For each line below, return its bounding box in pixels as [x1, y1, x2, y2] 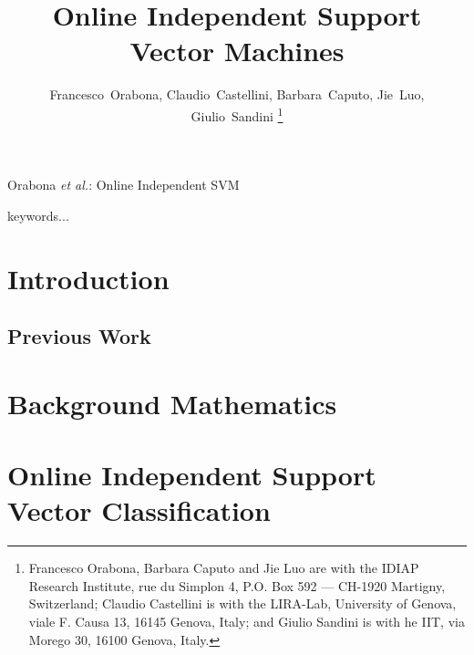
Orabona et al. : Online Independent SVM [7, 175, 240, 194]
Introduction [7, 259, 170, 296]
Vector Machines [129, 32, 345, 69]
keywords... [7, 205, 69, 224]
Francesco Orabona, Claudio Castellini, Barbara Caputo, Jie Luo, [49, 85, 425, 104]
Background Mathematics [7, 384, 337, 421]
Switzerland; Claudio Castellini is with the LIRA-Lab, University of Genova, [28, 594, 457, 613]
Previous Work [7, 322, 151, 350]
